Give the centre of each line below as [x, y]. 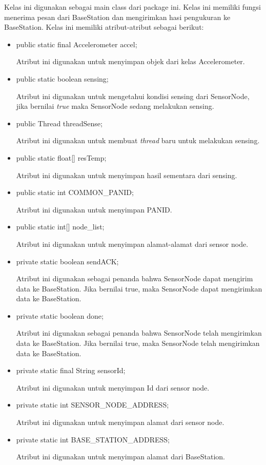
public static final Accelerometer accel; [77, 44]
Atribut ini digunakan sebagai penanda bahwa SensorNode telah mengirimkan [139, 333]
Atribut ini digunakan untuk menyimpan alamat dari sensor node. [120, 422]
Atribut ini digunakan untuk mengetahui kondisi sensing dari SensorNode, [133, 96]
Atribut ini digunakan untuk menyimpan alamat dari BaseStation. [120, 457]
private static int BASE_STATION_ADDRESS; [93, 439]
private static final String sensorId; [71, 370]
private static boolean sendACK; [67, 261]
